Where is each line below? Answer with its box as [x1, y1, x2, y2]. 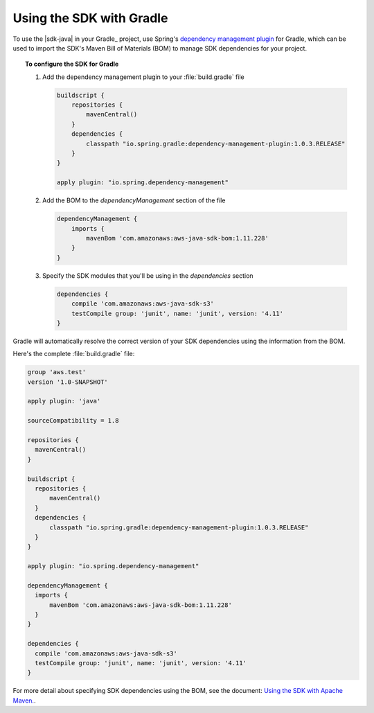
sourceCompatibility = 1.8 [27, 416, 119, 425]
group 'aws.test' [27, 368, 87, 376]
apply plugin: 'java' [27, 397, 101, 405]
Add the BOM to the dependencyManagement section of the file [42, 196, 226, 204]
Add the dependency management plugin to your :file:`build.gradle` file [42, 73, 245, 81]
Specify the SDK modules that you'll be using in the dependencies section [42, 271, 253, 280]
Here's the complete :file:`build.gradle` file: [12, 350, 135, 358]
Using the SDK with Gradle [12, 10, 168, 26]
